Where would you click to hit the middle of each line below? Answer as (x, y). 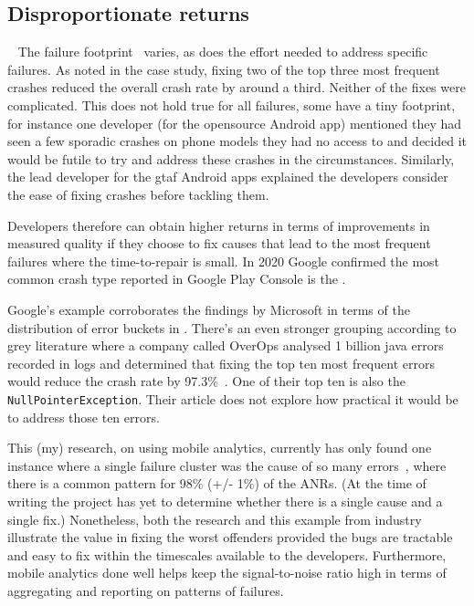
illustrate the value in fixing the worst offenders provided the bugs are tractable (230, 537)
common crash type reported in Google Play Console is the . (177, 279)
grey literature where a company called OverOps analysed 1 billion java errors (226, 345)
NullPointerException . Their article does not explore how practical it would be (233, 398)
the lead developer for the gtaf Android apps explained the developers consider (228, 177)
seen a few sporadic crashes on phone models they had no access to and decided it (237, 141)
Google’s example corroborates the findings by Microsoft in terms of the (209, 309)
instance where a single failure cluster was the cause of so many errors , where (227, 465)
